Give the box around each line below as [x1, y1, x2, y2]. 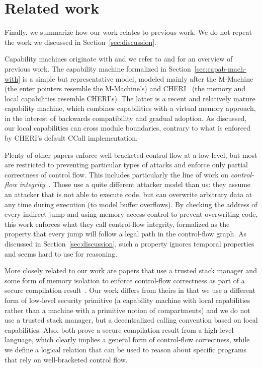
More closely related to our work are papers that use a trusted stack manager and [5, 265, 257, 276]
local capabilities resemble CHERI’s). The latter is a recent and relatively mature [5, 93, 255, 103]
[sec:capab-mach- [194, 63, 246, 74]
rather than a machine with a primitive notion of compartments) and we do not [5, 304, 250, 315]
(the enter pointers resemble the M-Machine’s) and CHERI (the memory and [5, 83, 246, 94]
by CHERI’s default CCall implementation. [5, 133, 138, 143]
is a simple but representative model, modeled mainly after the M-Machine [22, 73, 253, 84]
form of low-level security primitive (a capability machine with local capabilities [5, 294, 250, 305]
